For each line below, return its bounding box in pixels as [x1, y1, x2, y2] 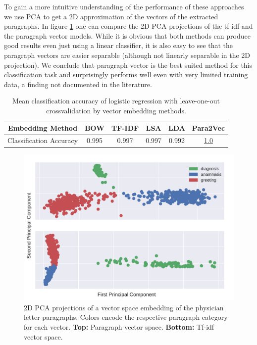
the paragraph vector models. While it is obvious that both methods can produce [4, 30, 251, 41]
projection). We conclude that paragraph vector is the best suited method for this [4, 59, 253, 70]
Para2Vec [192, 122, 225, 133]
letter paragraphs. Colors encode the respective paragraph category [24, 312, 228, 322]
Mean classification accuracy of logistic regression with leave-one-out [12, 96, 220, 106]
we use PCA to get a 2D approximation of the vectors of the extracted [4, 11, 218, 21]
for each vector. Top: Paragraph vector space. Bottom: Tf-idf [24, 322, 214, 332]
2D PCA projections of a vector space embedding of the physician [24, 302, 224, 312]
